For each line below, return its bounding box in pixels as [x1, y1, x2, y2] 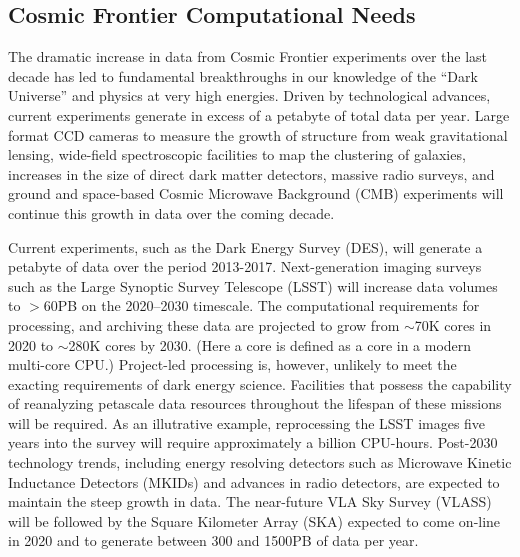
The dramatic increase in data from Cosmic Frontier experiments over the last [8, 46, 488, 67]
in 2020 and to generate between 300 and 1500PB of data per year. [8, 530, 419, 551]
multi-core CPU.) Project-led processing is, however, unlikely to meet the [8, 354, 457, 375]
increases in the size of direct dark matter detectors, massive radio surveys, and [8, 163, 495, 184]
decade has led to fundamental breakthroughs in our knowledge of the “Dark [8, 65, 478, 86]
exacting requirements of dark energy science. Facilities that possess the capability [8, 373, 512, 394]
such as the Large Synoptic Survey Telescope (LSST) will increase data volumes [8, 275, 498, 296]
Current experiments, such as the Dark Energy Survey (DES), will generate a [8, 236, 483, 257]
